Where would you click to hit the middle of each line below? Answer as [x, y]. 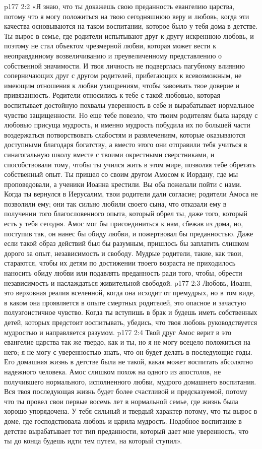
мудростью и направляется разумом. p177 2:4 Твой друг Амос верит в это [118, 332]
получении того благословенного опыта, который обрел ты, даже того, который [126, 213]
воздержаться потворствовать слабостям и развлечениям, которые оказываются [125, 134]
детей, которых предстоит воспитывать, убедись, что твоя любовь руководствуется [131, 322]
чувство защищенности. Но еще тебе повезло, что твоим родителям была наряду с [131, 115]
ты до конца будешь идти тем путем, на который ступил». [93, 441]
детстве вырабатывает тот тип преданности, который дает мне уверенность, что [126, 431]
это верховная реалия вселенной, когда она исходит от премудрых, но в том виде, [129, 293]
